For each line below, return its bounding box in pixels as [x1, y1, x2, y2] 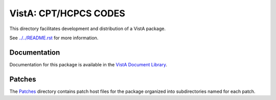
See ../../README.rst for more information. [9, 35, 99, 41]
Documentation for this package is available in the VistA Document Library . [9, 61, 168, 67]
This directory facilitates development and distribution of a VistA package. [9, 26, 166, 32]
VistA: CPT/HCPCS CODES [9, 8, 125, 19]
